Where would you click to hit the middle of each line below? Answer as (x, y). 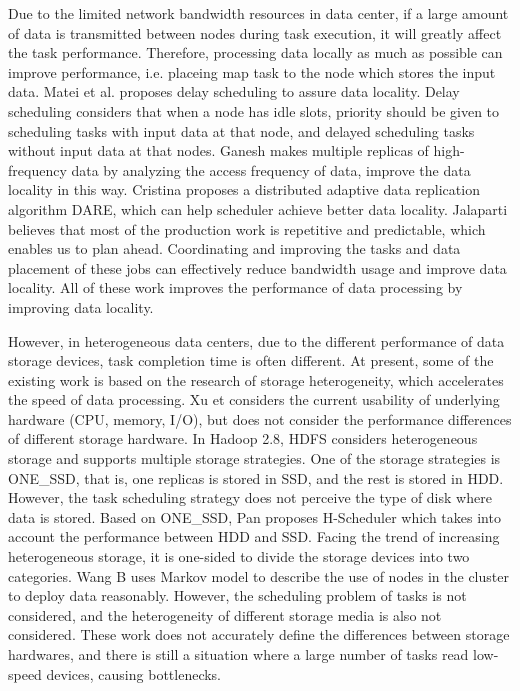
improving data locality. (81, 306)
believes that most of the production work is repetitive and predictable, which (247, 228)
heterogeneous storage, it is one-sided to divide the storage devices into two (239, 556)
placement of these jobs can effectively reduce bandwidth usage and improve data (257, 267)
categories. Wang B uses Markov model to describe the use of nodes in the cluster (258, 575)
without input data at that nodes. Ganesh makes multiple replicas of (218, 150)
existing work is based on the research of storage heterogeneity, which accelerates (256, 379)
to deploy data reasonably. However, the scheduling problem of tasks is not (237, 595)
